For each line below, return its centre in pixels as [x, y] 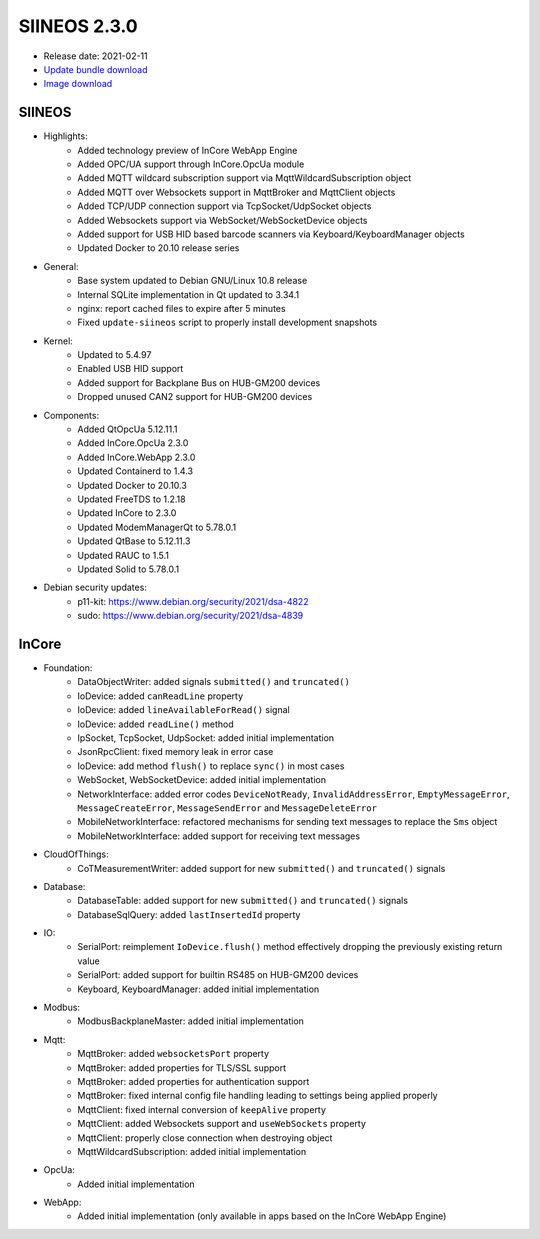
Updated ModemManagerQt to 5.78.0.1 [157, 527]
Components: [71, 415]
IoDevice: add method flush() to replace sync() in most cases [211, 766]
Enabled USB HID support [130, 369]
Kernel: [58, 341]
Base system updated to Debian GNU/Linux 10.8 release [192, 281]
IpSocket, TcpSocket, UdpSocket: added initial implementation [206, 737]
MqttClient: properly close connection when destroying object [205, 1137]
